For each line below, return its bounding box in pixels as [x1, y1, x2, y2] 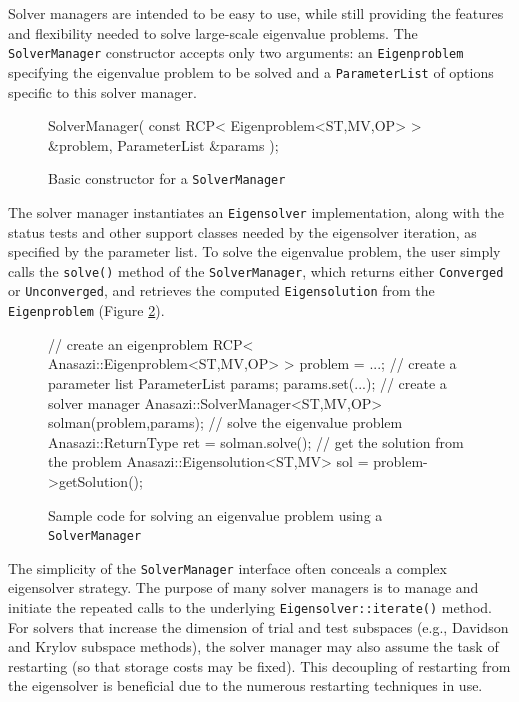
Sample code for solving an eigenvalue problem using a [48, 504, 383, 525]
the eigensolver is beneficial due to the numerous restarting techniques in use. [8, 675, 483, 696]
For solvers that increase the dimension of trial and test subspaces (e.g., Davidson [8, 616, 509, 637]
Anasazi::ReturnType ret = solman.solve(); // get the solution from [48, 431, 464, 452]
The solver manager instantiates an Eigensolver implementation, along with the [8, 201, 504, 222]
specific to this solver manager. [8, 81, 197, 102]
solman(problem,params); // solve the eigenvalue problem [48, 412, 403, 433]
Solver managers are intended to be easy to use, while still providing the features [8, 3, 504, 23]
